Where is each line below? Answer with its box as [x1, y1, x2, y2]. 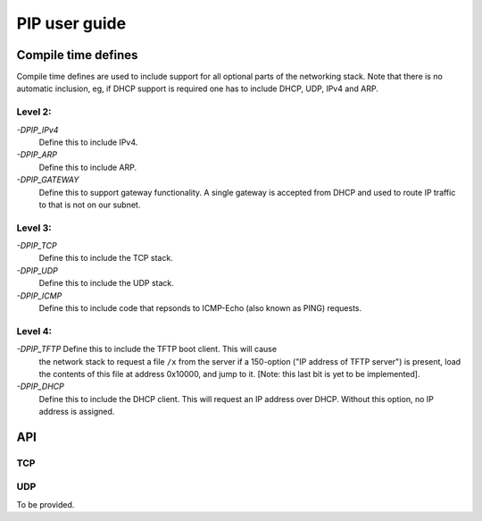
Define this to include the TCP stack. [38, 253, 173, 264]
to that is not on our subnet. [38, 199, 141, 210]
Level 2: [16, 105, 53, 118]
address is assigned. [38, 407, 115, 417]
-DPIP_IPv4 [16, 124, 59, 135]
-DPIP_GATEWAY [16, 174, 79, 185]
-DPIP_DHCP [16, 381, 64, 392]
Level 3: [16, 222, 53, 234]
